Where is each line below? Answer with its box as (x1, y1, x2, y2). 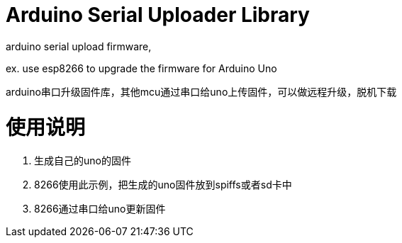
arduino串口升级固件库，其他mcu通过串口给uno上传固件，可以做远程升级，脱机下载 (6, 85, 397, 98)
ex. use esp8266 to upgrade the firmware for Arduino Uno (6, 62, 277, 74)
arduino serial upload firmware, (6, 40, 152, 52)
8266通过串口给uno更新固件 (34, 203, 166, 215)
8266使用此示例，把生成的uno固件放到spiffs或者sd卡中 (34, 179, 292, 191)
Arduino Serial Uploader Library (6, 3, 310, 27)
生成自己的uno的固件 (34, 154, 131, 167)
